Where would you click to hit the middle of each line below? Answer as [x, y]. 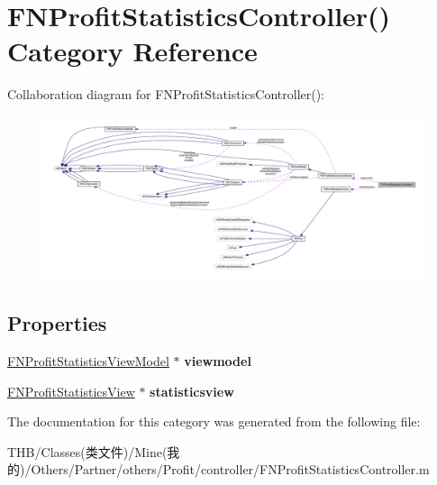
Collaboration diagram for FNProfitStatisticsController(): [166, 94]
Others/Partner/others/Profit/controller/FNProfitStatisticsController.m [230, 469]
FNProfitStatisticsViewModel [88, 361]
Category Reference [132, 51]
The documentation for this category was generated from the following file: [214, 421]
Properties [57, 323]
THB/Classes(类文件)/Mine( [87, 451]
